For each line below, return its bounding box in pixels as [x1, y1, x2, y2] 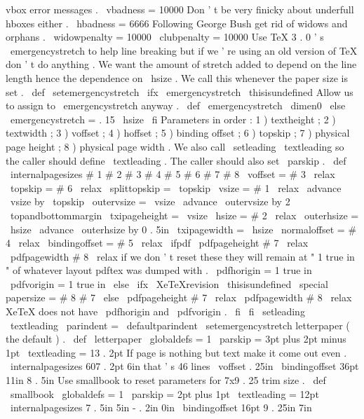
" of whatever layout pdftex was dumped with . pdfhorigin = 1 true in [6, 263, 312, 277]
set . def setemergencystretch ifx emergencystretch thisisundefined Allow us [6, 84, 353, 99]
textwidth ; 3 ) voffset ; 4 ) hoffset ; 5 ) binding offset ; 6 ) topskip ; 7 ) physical [6, 125, 350, 140]
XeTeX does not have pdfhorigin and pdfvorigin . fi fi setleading [6, 304, 305, 319]
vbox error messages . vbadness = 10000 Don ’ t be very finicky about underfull [6, 2, 354, 16]
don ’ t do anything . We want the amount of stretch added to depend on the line [6, 57, 357, 71]
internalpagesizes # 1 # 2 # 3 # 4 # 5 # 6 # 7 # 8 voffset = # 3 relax [10, 167, 335, 181]
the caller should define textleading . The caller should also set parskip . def [6, 153, 346, 167]
